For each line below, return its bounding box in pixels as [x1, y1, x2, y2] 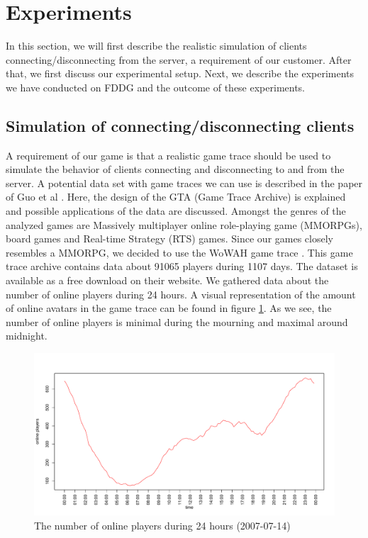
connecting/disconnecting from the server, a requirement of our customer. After [6, 52, 352, 67]
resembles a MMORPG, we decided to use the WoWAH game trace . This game [6, 245, 353, 259]
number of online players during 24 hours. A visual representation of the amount [6, 286, 356, 301]
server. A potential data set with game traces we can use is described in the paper [6, 175, 363, 190]
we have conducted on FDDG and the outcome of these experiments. [6, 79, 306, 94]
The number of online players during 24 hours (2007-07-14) [34, 518, 291, 532]
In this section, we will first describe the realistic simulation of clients [6, 38, 307, 53]
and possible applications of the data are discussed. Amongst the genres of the [6, 203, 346, 218]
